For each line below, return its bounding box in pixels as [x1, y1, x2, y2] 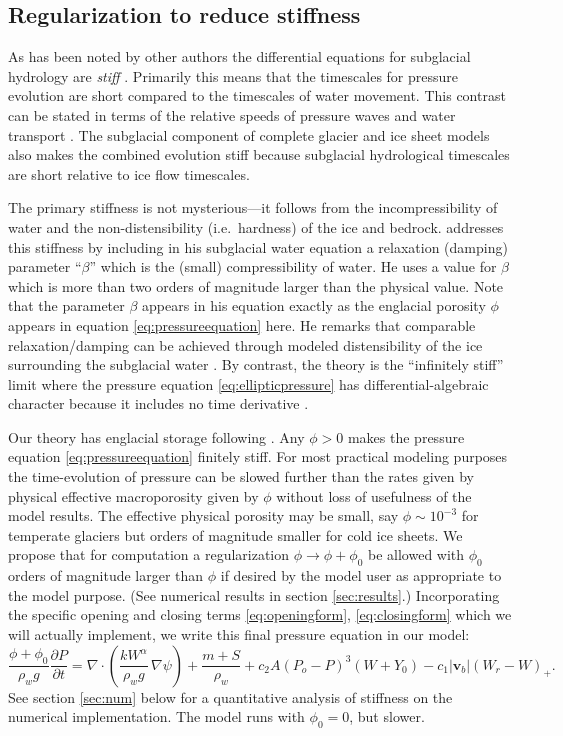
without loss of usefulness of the [276, 485, 472, 506]
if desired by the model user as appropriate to [220, 565, 502, 586]
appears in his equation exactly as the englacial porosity [142, 295, 486, 316]
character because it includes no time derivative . [8, 393, 309, 414]
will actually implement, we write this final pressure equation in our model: [8, 624, 470, 645]
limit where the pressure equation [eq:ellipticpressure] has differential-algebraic [8, 373, 489, 394]
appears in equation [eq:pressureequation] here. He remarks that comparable [8, 314, 476, 335]
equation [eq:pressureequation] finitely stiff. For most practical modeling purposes [8, 446, 508, 467]
